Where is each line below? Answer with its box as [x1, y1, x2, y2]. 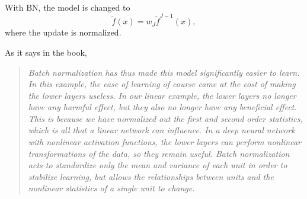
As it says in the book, [5, 46, 87, 58]
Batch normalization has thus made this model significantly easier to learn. [28, 66, 300, 78]
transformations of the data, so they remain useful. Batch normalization [28, 147, 290, 159]
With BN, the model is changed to [5, 1, 130, 13]
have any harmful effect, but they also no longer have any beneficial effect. [28, 101, 297, 113]
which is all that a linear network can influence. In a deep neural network [28, 124, 295, 136]
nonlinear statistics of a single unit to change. [28, 182, 195, 194]
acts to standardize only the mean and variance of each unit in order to [28, 159, 287, 171]
